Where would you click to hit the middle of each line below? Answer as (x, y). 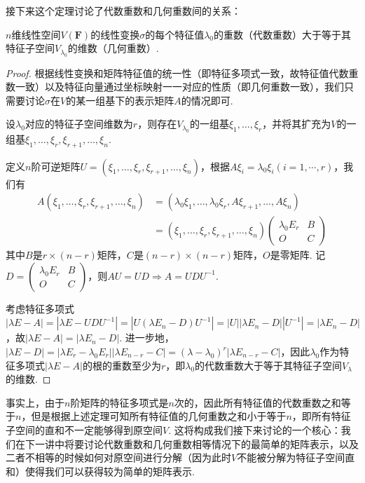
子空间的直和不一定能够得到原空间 (84, 429)
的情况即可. (207, 100)
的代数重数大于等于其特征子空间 (269, 365)
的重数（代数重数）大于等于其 (283, 34)
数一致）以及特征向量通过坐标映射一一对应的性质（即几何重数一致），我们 (175, 87)
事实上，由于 (35, 402)
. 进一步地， (147, 338)
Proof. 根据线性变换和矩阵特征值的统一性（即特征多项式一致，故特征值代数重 (182, 73)
